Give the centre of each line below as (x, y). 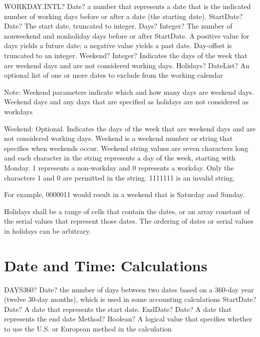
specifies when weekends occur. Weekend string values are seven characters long (126, 148)
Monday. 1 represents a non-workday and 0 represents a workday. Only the (119, 167)
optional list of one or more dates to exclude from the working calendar (114, 75)
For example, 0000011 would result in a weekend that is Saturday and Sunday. (124, 194)
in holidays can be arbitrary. (48, 230)
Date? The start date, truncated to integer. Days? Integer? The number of (118, 26)
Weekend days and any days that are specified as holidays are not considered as (126, 102)
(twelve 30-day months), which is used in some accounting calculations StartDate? (130, 299)
